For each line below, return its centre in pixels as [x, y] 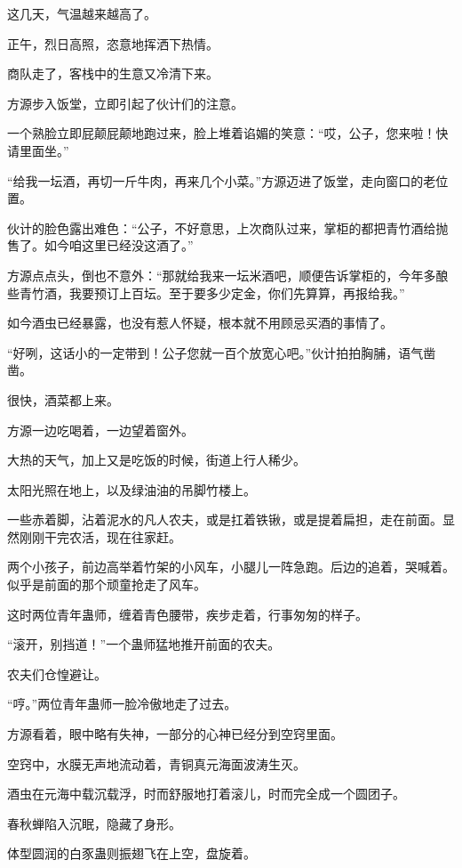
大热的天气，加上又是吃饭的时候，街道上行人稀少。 [156, 460]
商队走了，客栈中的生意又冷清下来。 [113, 73]
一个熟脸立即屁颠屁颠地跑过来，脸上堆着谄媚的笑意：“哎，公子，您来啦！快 [228, 133]
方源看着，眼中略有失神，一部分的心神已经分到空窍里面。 [175, 734]
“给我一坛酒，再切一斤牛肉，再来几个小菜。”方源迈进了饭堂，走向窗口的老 [222, 180]
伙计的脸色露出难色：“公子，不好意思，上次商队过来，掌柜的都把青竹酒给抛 [228, 227]
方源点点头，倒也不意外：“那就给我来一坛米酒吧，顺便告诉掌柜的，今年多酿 [228, 275]
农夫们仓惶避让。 [57, 673]
